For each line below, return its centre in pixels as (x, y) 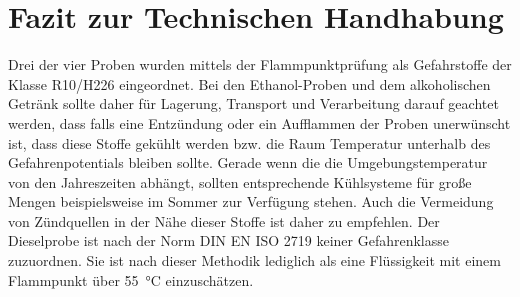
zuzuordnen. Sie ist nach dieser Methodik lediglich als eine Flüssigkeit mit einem (254, 260)
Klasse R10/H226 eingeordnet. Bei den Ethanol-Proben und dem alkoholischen (249, 83)
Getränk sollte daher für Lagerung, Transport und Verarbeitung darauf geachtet (253, 103)
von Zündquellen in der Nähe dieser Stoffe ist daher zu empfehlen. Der (224, 220)
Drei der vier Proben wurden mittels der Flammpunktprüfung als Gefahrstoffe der (260, 64)
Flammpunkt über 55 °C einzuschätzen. (131, 279)
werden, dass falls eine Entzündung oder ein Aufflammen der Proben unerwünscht (259, 122)
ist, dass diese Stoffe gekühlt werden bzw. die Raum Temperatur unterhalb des (249, 142)
